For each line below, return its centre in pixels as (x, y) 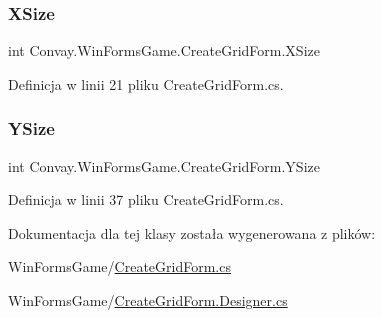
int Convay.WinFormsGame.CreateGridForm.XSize (164, 50)
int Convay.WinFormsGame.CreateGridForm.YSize (164, 165)
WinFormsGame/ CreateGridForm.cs (119, 266)
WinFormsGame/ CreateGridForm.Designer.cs (148, 300)
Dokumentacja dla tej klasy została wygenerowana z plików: (192, 232)
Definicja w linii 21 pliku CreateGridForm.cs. (146, 83)
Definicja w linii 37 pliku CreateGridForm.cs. (146, 199)
